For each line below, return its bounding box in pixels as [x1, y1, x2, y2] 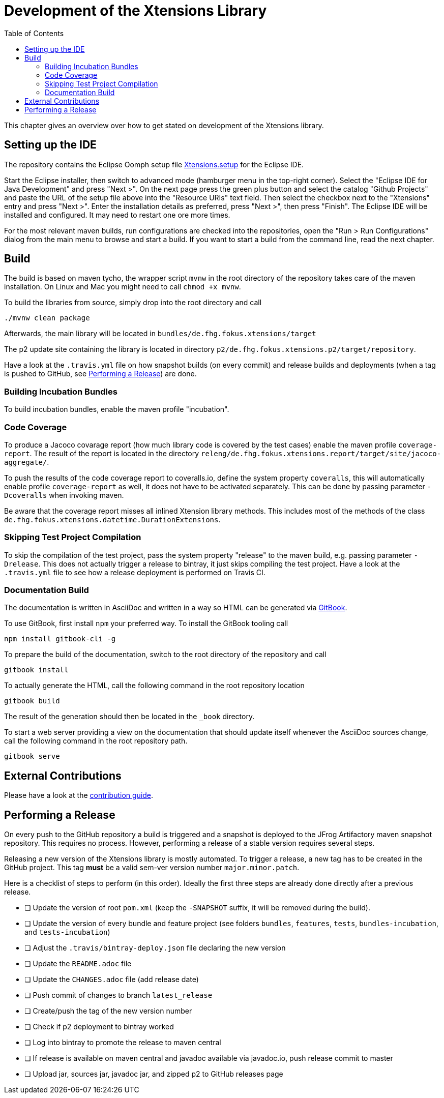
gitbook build [4, 697, 60, 705]
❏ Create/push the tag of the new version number [24, 1006, 192, 1016]
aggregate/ [4, 458, 47, 466]
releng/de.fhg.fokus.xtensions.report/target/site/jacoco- [201, 449, 441, 458]
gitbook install [4, 666, 69, 674]
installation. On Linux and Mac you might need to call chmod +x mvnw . [4, 282, 241, 291]
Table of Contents [4, 28, 64, 38]
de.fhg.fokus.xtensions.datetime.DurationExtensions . [4, 515, 221, 524]
